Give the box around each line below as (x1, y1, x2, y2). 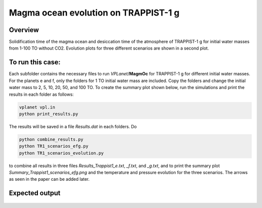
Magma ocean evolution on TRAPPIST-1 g (9, 7, 180, 18)
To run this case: (9, 58, 61, 67)
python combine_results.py (19, 137, 83, 142)
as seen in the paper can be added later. (9, 176, 90, 182)
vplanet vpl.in (19, 104, 55, 110)
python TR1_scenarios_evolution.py (19, 150, 104, 156)
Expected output (9, 189, 61, 197)
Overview (9, 26, 39, 34)
